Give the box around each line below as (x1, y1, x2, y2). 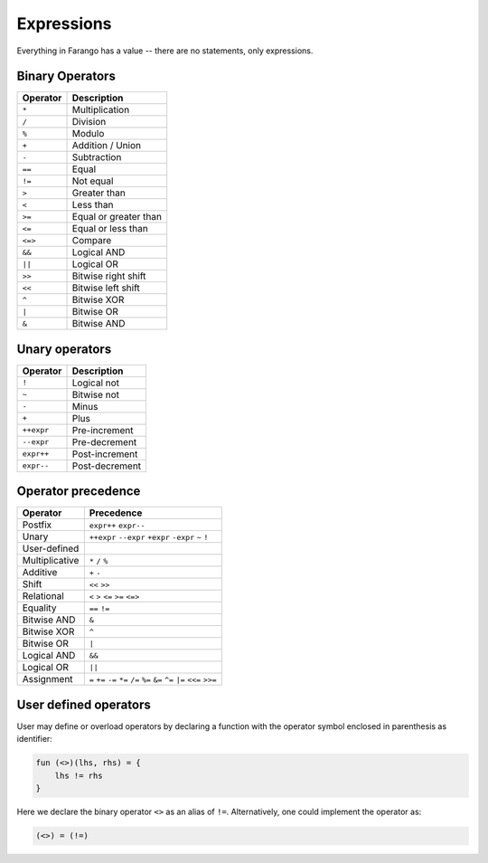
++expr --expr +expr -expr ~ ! (89, 533, 209, 543)
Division (71, 116, 107, 128)
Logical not (71, 376, 120, 389)
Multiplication (71, 104, 130, 117)
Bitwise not (71, 388, 120, 401)
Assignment (22, 673, 73, 686)
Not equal (71, 175, 114, 187)
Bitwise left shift (71, 281, 140, 294)
